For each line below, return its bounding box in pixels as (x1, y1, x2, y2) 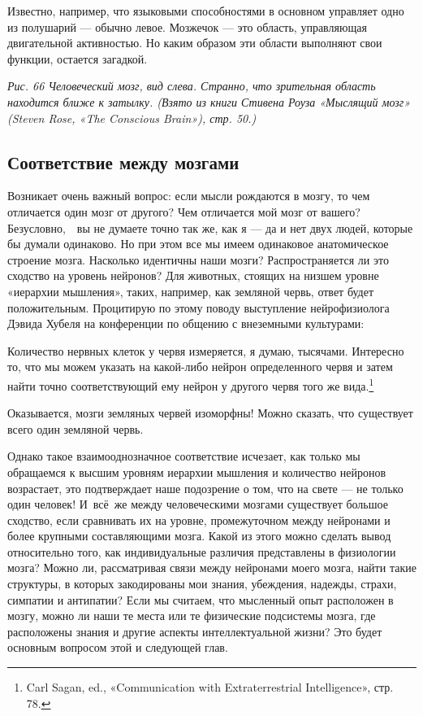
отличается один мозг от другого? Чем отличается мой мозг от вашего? (7, 203, 360, 220)
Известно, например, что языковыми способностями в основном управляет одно (7, 2, 404, 19)
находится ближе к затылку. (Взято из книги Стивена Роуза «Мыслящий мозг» (7, 93, 411, 110)
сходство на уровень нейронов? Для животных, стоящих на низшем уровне (7, 267, 379, 284)
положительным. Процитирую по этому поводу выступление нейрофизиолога (7, 299, 390, 316)
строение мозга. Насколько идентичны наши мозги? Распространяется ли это (7, 251, 389, 268)
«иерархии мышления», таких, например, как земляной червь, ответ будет (7, 282, 374, 299)
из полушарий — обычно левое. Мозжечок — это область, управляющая (7, 18, 367, 35)
